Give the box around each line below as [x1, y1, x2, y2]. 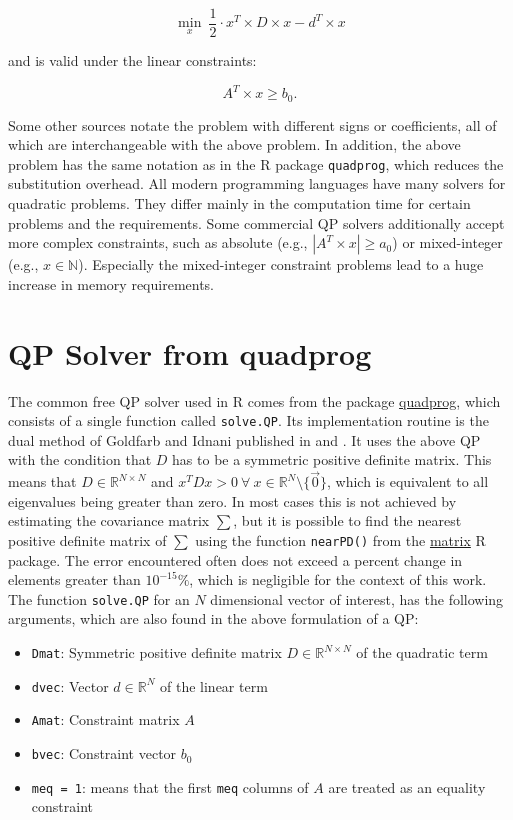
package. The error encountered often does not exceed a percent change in [8, 549, 463, 570]
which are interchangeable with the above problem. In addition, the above [8, 134, 461, 155]
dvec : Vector [31, 675, 109, 696]
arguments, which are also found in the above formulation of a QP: [8, 608, 419, 629]
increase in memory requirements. [8, 273, 215, 294]
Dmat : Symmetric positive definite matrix [31, 642, 282, 663]
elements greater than [8, 569, 141, 590]
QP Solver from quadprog [8, 332, 372, 373]
